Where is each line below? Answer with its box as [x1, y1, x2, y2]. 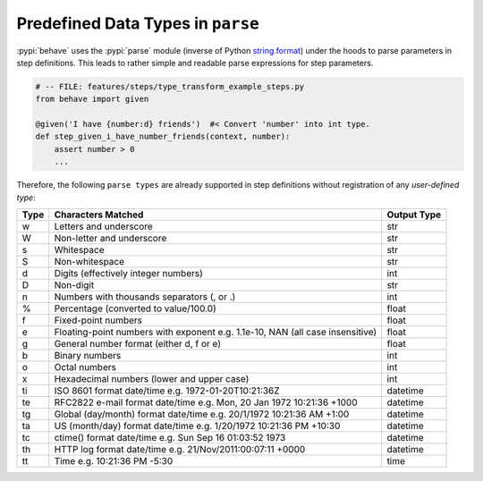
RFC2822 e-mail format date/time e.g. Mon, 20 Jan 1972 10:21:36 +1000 [54, 396, 358, 409]
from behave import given [35, 94, 149, 105]
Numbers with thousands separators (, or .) [54, 291, 236, 303]
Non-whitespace [54, 256, 125, 268]
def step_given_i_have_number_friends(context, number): [35, 131, 291, 142]
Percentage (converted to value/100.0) [54, 302, 216, 315]
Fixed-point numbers [54, 314, 143, 326]
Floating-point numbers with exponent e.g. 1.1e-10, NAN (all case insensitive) [54, 326, 377, 339]
